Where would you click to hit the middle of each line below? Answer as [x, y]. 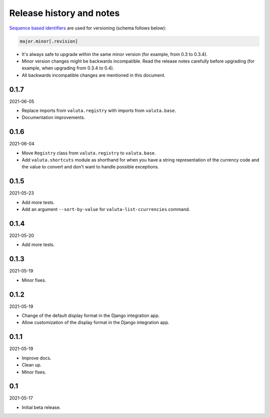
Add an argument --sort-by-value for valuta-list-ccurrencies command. [106, 209]
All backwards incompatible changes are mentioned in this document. [94, 75]
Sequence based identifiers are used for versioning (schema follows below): [88, 28]
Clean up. [32, 365]
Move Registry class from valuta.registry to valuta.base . [89, 153]
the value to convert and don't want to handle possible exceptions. [90, 167]
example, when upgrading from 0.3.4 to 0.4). [68, 68]
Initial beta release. [41, 407]
